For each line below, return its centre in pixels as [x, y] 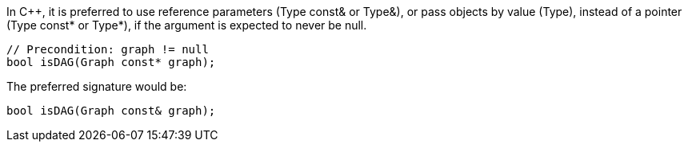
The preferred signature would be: [97, 86]
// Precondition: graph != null [108, 49]
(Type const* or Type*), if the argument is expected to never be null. [187, 25]
